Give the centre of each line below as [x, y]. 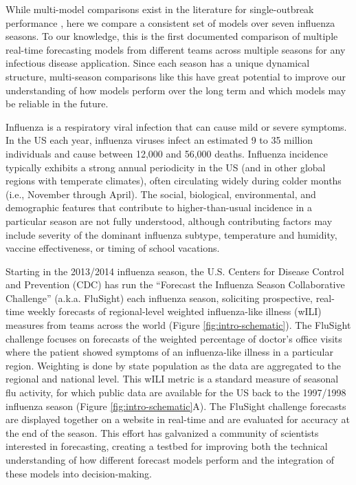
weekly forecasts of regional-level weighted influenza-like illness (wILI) [174, 311]
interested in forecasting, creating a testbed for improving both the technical [167, 446]
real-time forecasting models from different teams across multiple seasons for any [176, 49]
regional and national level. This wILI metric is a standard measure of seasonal [172, 379]
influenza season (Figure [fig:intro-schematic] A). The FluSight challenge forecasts [176, 406]
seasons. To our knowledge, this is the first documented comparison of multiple [172, 36]
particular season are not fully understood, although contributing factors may [169, 220]
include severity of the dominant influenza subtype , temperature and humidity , [171, 234]
